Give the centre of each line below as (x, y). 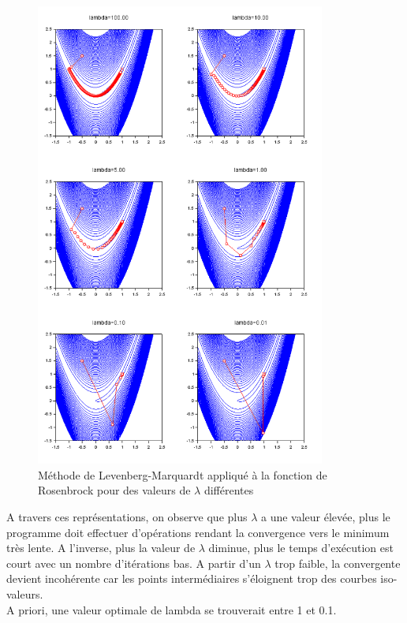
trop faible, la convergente (338, 563)
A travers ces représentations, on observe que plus (127, 517)
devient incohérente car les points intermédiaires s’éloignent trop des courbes (192, 578)
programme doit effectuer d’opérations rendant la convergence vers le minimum (198, 532)
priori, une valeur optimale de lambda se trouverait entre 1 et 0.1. (177, 609)
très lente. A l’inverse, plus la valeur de (101, 548)
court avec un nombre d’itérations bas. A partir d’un (134, 563)
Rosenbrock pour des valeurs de (114, 490)
